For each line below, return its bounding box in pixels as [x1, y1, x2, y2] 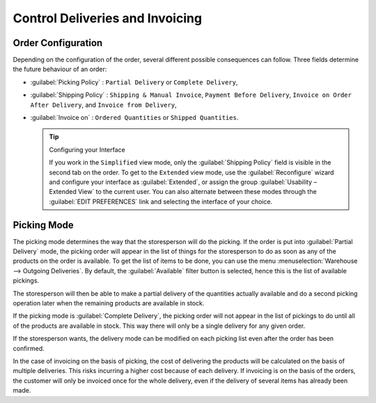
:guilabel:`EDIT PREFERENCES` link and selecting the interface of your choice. [49, 197, 273, 206]
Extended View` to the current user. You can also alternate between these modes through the [49, 188, 317, 196]
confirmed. [13, 344, 45, 352]
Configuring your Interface [49, 145, 125, 153]
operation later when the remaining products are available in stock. [13, 299, 205, 307]
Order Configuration [13, 37, 103, 49]
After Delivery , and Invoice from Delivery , [30, 100, 177, 109]
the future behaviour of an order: [13, 65, 107, 73]
